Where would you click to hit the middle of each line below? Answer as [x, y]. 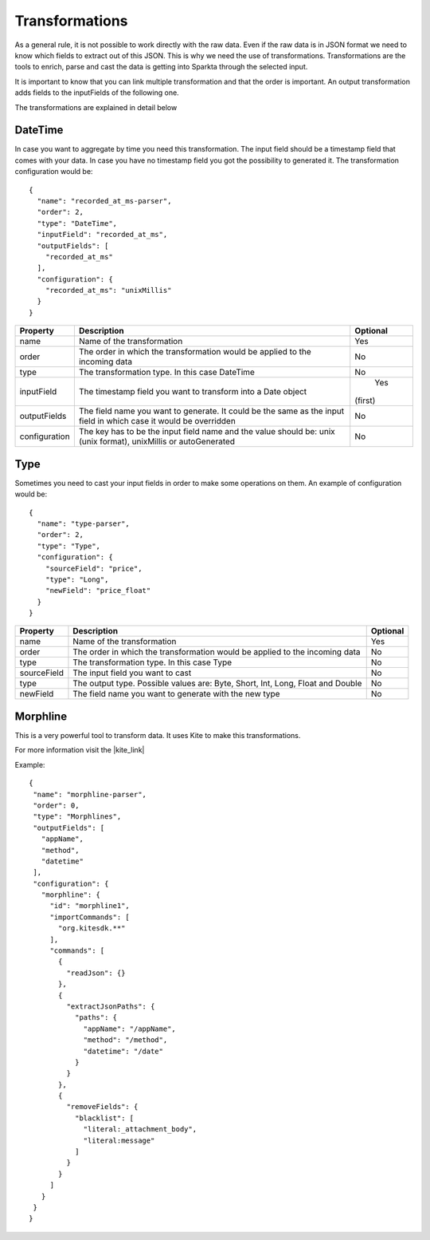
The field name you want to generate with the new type [176, 694]
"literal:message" [119, 1140]
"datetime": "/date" [123, 1051]
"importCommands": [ [90, 917]
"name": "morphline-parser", [90, 794]
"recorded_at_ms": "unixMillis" [108, 290]
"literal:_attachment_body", [140, 1129]
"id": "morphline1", [90, 906]
